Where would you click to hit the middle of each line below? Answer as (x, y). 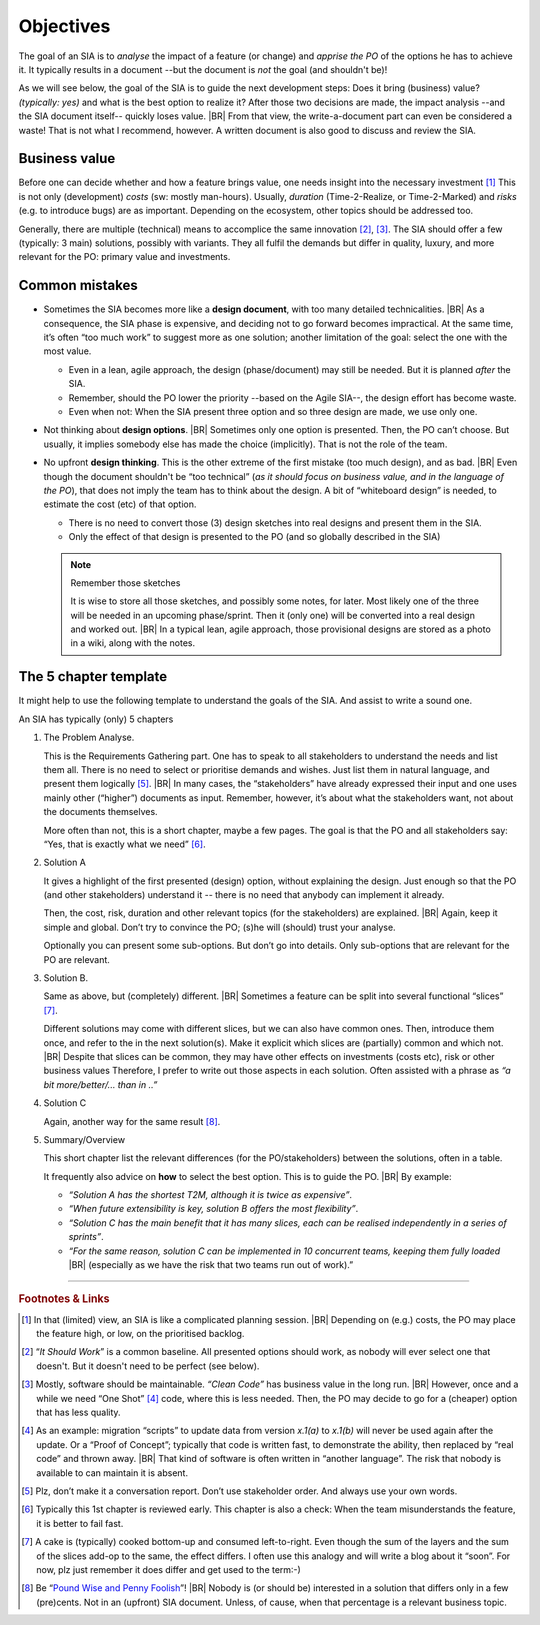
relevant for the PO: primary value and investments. (124, 257)
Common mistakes (78, 285)
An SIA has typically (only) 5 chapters (96, 719)
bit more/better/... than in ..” (100, 1084)
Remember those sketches (125, 582)
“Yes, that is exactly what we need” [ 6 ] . (124, 844)
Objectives (64, 26)
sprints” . (86, 1237)
